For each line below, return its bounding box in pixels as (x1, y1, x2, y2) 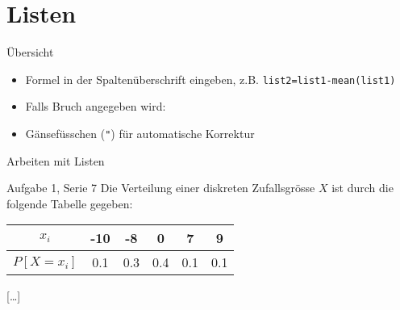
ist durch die (331, 179, 394, 196)
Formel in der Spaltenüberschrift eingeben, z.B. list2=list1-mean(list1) (25, 70, 396, 87)
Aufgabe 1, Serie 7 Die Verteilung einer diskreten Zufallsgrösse (6, 179, 315, 196)
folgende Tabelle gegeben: (6, 195, 133, 212)
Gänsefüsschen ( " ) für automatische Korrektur (25, 124, 255, 141)
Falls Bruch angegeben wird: (25, 98, 166, 115)
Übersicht (6, 44, 54, 61)
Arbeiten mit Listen (6, 152, 105, 169)
